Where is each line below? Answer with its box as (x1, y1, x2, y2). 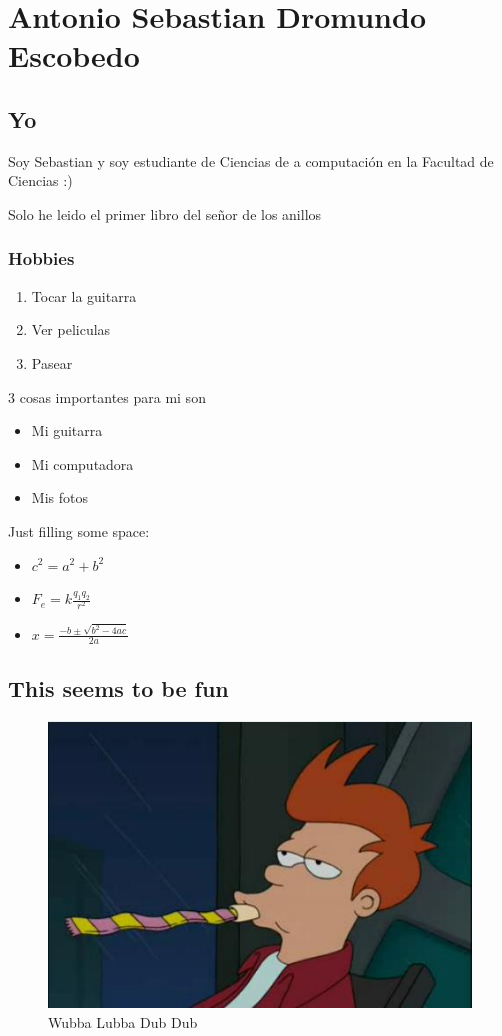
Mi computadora (31, 453, 134, 474)
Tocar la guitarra (31, 285, 137, 306)
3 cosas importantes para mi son (8, 386, 206, 407)
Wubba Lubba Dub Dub (48, 1011, 198, 1032)
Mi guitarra (31, 420, 103, 441)
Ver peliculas (31, 319, 111, 340)
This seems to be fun (8, 672, 229, 703)
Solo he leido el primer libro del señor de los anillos (8, 203, 322, 224)
